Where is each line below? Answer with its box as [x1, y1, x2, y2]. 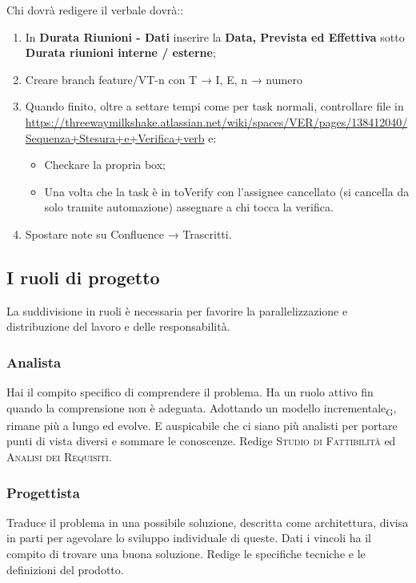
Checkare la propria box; [44, 156, 166, 173]
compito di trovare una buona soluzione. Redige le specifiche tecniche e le [6, 545, 366, 562]
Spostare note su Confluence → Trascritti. [25, 225, 232, 242]
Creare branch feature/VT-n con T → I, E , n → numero [25, 70, 302, 87]
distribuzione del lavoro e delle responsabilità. [6, 318, 230, 335]
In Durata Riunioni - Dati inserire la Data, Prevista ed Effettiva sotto [25, 28, 405, 45]
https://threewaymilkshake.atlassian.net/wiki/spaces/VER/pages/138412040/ [25, 113, 408, 130]
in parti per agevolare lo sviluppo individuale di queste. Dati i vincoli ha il [6, 529, 371, 546]
